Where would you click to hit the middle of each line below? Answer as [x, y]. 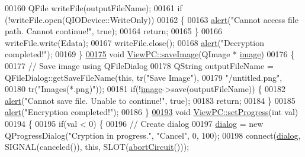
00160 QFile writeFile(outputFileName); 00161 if [94, 8]
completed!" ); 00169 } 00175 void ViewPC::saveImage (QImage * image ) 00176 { [150, 54]
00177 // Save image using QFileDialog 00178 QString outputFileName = [139, 65]
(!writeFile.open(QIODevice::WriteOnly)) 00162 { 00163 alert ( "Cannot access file [152, 19]
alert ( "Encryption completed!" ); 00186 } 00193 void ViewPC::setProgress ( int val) [152, 112]
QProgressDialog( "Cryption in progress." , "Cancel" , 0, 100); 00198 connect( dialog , [153, 135]
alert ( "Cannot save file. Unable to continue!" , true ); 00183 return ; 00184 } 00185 [150, 100]
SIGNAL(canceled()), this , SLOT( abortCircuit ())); [97, 147]
